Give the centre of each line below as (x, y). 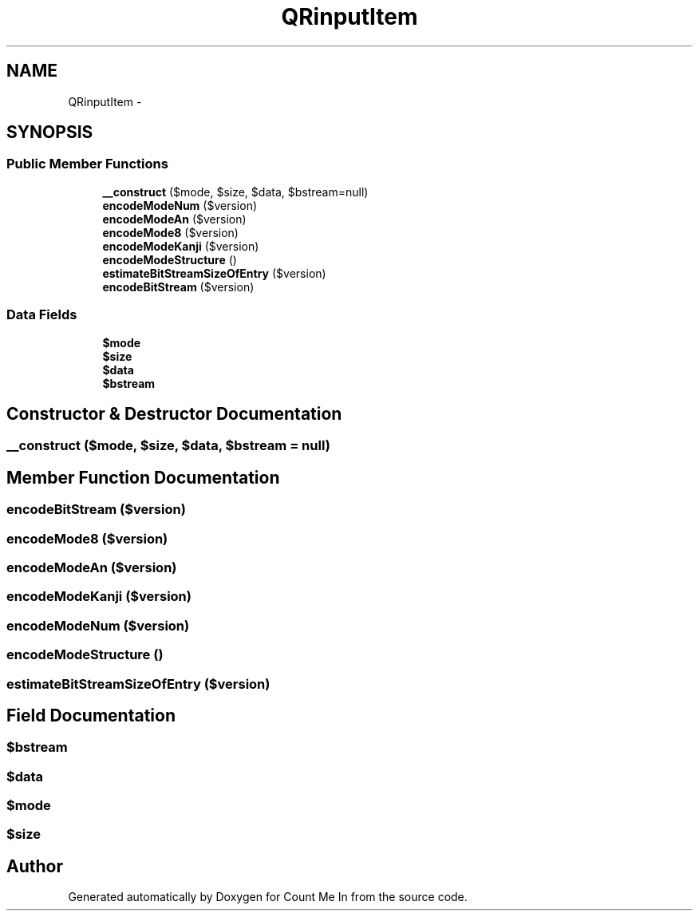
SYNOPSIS (50, 132)
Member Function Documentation (143, 477)
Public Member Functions (87, 164)
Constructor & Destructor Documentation (174, 413)
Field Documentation (91, 715)
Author (35, 866)
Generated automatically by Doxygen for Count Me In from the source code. (268, 897)
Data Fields (42, 315)
